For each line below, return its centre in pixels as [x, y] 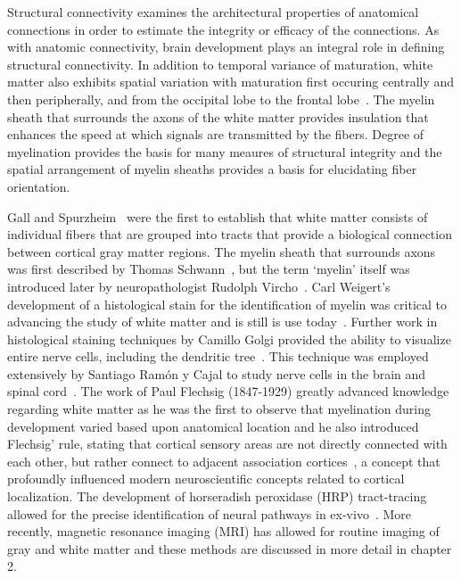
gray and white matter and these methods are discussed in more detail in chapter [230, 548]
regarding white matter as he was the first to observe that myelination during [219, 409]
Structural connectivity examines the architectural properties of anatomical [213, 12]
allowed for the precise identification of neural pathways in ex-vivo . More [209, 513]
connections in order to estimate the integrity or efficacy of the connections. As [223, 29]
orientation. [39, 186]
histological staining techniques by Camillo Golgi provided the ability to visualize [229, 339]
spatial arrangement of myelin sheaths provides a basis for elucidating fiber [212, 169]
